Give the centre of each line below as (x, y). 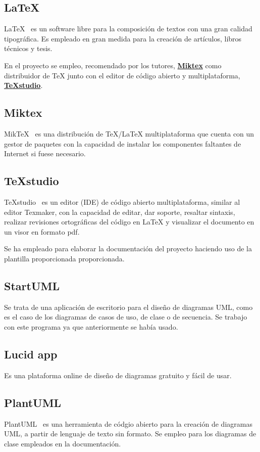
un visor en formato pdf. (42, 231)
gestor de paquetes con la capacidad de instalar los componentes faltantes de (123, 143)
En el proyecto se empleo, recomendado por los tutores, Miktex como (113, 65)
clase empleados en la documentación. (63, 443)
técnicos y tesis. (28, 48)
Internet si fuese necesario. (45, 153)
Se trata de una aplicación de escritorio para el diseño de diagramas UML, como (128, 307)
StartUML (32, 285)
